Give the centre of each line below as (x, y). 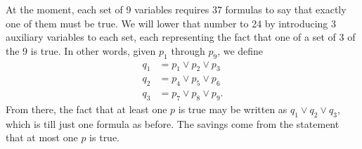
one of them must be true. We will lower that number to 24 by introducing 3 (171, 23)
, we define (240, 50)
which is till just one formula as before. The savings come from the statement (173, 123)
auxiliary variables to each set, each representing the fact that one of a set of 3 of (181, 37)
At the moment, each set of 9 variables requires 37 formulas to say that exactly (176, 9)
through (188, 50)
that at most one (42, 137)
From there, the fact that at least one (86, 109)
